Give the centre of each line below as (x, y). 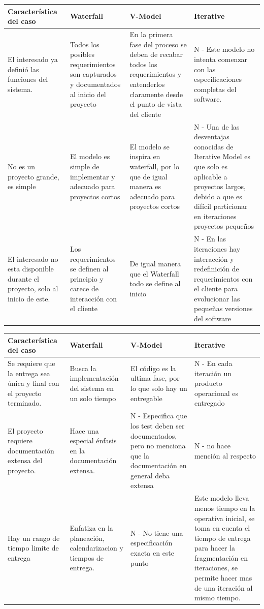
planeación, (87, 538)
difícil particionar (221, 206)
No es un (22, 166)
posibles (82, 54)
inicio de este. (29, 298)
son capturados (93, 74)
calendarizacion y (96, 548)
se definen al (89, 269)
